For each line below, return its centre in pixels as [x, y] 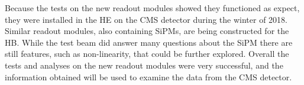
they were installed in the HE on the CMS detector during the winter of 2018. [146, 19]
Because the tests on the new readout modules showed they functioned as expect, [152, 8]
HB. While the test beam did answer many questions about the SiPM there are [149, 42]
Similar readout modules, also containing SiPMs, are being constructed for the [147, 31]
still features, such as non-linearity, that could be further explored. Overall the [147, 54]
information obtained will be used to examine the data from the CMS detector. [148, 76]
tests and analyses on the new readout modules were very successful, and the [144, 65]
